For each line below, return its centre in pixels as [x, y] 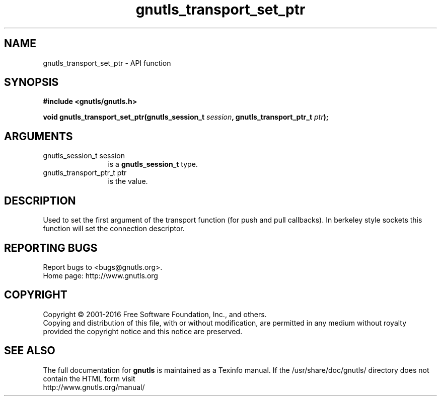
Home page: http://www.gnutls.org [100, 275]
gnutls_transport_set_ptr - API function [107, 63]
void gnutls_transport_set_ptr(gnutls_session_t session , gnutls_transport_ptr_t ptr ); [186, 117]
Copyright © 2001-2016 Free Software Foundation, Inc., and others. [155, 314]
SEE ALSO [30, 351]
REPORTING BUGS [51, 248]
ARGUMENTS [39, 136]
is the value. [128, 181]
